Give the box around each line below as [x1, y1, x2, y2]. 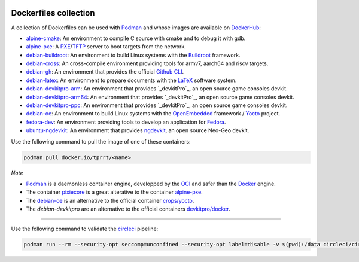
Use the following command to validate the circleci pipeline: [11, 225, 159, 232]
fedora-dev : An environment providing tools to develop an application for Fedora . [26, 118, 226, 126]
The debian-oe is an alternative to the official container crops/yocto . [26, 197, 194, 204]
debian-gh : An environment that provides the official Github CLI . [26, 68, 184, 75]
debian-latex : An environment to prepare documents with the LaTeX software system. [26, 77, 237, 84]
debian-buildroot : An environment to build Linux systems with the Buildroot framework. [26, 51, 241, 59]
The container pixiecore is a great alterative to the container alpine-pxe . [26, 188, 203, 196]
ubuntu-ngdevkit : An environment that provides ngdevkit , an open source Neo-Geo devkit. [26, 127, 250, 134]
